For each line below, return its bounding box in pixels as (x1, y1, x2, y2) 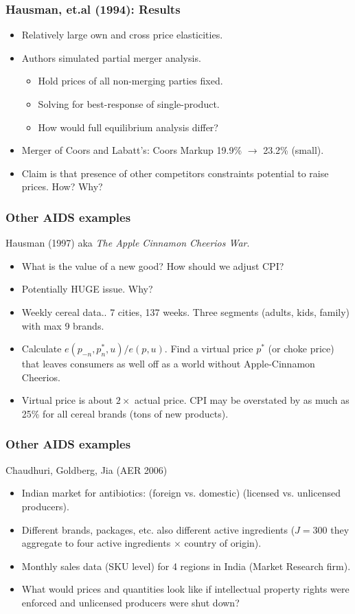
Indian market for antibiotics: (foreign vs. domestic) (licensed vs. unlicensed (21, 486, 341, 500)
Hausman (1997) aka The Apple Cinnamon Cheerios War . (5, 236, 250, 250)
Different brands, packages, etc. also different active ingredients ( (21, 522, 295, 536)
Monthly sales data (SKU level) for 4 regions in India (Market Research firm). (21, 558, 351, 573)
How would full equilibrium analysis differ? (38, 120, 218, 134)
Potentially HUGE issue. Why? (21, 282, 153, 296)
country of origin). (184, 536, 262, 550)
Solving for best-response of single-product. (38, 97, 220, 111)
